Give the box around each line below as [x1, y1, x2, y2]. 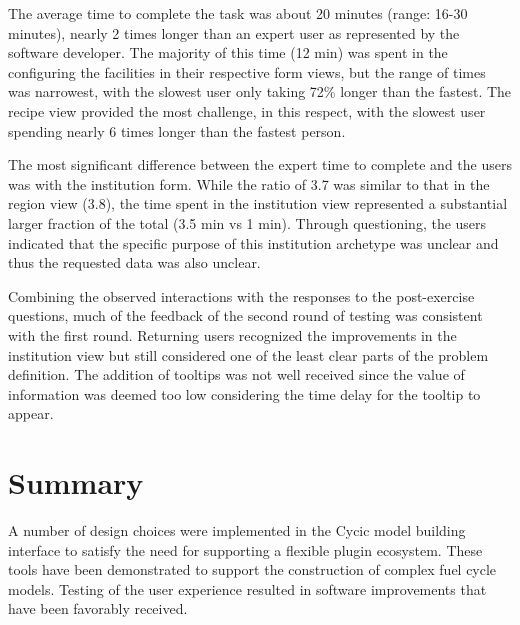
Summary [8, 462, 144, 503]
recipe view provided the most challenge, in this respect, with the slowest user [8, 100, 486, 121]
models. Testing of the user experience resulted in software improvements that [8, 578, 487, 599]
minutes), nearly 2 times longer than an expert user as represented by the [8, 22, 460, 43]
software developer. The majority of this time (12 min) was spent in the [8, 42, 448, 63]
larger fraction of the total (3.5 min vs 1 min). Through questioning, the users [8, 212, 487, 233]
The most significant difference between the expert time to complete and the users [8, 154, 512, 175]
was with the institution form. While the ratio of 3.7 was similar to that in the [8, 173, 490, 194]
